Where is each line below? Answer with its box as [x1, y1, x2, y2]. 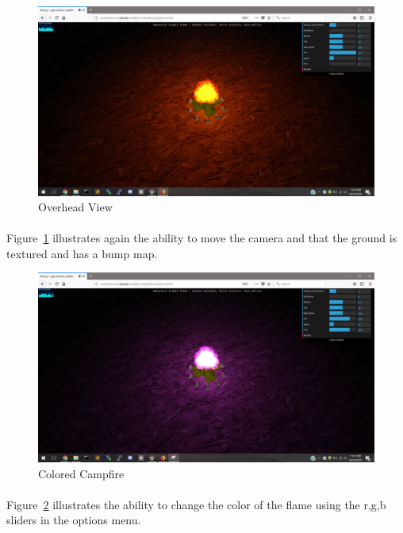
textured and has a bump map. [6, 245, 158, 261]
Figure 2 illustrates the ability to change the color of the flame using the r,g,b [6, 496, 386, 512]
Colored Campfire [38, 465, 125, 481]
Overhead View [38, 199, 113, 215]
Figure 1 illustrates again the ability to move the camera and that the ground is [6, 230, 397, 246]
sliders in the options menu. [6, 512, 141, 528]
